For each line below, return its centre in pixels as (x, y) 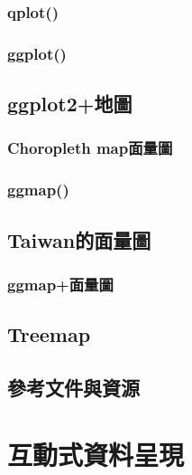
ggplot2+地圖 (70, 104)
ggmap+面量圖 (60, 284)
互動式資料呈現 (96, 454)
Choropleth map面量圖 (90, 148)
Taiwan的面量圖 (79, 239)
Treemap (49, 334)
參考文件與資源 (73, 387)
